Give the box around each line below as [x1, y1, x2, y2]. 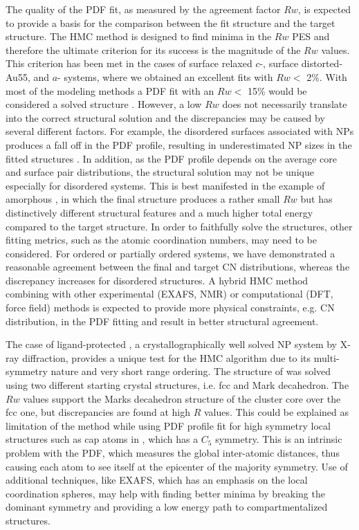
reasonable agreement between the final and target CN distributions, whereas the [6, 259, 350, 274]
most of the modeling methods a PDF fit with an [6, 83, 214, 98]
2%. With [306, 69, 347, 84]
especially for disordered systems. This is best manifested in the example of [6, 178, 325, 192]
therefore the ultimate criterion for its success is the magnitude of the [6, 42, 301, 57]
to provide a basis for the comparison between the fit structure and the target [6, 15, 335, 30]
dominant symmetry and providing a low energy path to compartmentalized [6, 500, 328, 514]
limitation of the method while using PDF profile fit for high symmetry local [6, 418, 331, 432]
